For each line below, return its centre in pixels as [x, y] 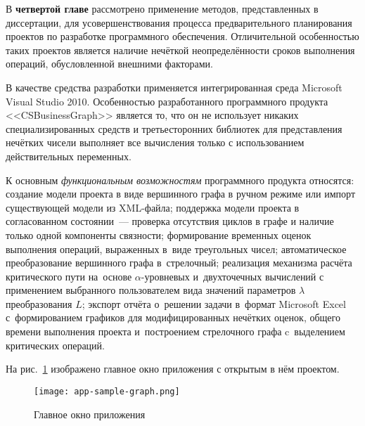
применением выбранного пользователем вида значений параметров [151, 290]
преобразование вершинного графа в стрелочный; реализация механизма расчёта [179, 263]
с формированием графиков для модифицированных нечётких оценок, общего [173, 317]
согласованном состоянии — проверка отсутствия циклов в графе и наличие [170, 221]
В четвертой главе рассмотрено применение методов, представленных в [162, 8]
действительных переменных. [69, 156]
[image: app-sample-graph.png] [107, 391]
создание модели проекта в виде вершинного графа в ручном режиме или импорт [181, 194]
